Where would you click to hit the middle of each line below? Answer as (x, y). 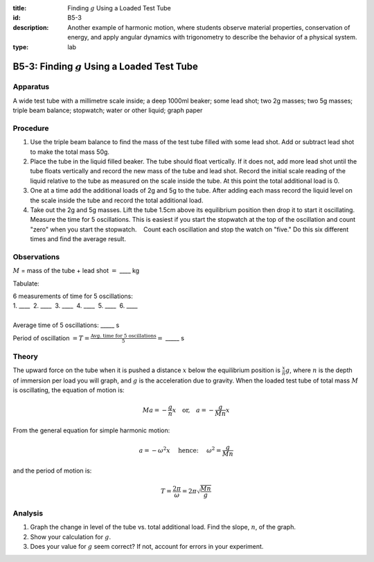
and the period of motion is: (52, 471)
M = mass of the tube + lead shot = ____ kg (76, 271)
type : (21, 47)
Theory (25, 356)
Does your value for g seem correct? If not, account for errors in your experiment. (147, 546)
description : (31, 27)
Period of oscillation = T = (51, 338)
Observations (36, 256)
